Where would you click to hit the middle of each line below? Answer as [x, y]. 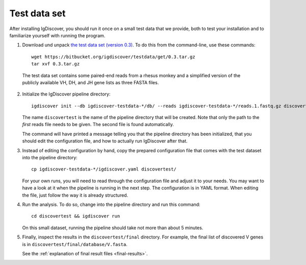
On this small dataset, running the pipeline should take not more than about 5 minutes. [113, 228]
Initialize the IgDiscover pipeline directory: [66, 94]
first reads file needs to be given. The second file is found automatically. [98, 125]
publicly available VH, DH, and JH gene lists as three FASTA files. [91, 82]
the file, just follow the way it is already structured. [75, 195]
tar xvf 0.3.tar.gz [56, 64]
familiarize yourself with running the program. [57, 35]
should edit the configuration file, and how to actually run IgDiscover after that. [105, 141]
